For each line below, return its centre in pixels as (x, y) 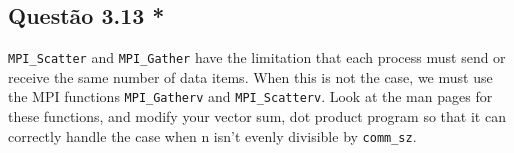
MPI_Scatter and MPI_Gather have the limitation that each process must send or (257, 57)
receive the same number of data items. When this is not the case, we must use (250, 76)
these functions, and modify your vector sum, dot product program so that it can (257, 116)
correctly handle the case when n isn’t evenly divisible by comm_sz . (212, 135)
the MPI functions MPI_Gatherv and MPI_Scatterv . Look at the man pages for (250, 96)
